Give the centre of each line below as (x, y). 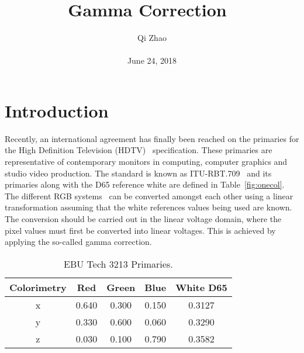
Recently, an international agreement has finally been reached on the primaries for (152, 138)
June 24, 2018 (152, 60)
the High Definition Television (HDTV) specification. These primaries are (139, 150)
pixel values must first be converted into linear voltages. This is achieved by (140, 230)
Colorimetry (38, 287)
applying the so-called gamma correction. (78, 242)
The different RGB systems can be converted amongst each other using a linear (149, 195)
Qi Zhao (152, 38)
